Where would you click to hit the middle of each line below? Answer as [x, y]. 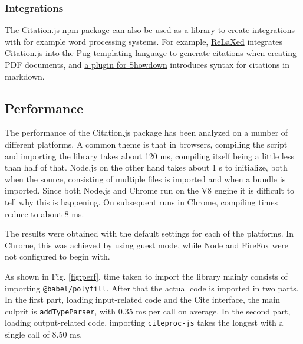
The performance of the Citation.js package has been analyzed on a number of [146, 132]
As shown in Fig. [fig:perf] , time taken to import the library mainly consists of [146, 276]
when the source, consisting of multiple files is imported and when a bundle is [145, 178]
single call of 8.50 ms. [44, 334]
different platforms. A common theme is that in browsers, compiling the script [146, 144]
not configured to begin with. [57, 256]
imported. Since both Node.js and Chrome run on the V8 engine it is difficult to [150, 190]
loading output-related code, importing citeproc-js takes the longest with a [144, 322]
